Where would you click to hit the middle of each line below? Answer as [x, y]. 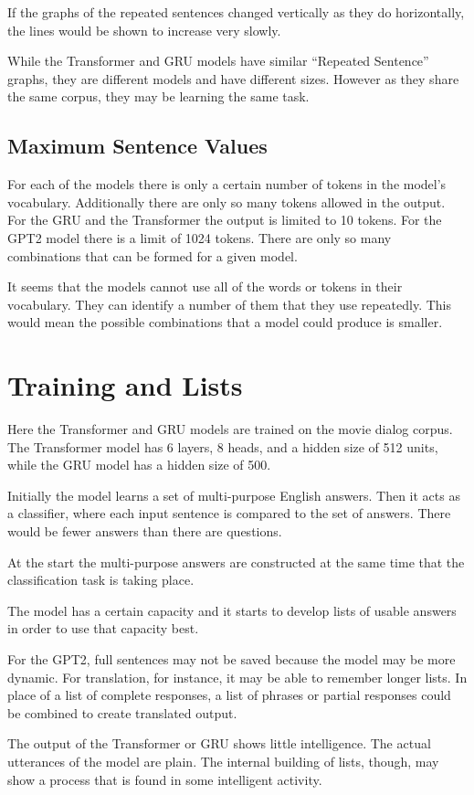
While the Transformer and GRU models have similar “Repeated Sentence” [218, 61]
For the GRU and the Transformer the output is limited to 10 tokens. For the [225, 220]
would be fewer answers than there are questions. [145, 531]
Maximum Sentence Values [137, 146]
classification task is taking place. [101, 580]
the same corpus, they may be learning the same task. [158, 96]
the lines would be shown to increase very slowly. [144, 30]
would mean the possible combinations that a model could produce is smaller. [225, 322]
